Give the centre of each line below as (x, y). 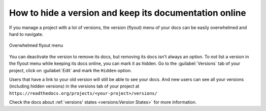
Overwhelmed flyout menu (36, 45)
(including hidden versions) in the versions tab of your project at (74, 86)
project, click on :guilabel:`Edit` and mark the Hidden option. (70, 70)
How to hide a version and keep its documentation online (128, 13)
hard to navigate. (26, 34)
